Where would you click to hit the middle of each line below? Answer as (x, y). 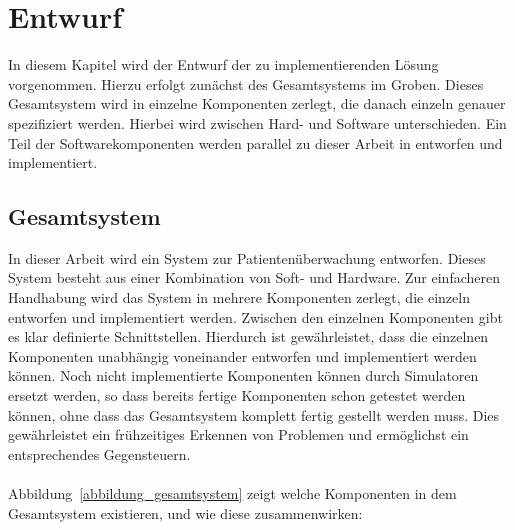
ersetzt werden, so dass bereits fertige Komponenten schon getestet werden (237, 395)
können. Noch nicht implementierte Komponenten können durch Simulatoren (243, 375)
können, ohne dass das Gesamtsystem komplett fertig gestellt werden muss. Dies (254, 414)
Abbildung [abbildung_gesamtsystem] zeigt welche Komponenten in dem (232, 493)
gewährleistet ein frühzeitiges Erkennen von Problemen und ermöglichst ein (238, 434)
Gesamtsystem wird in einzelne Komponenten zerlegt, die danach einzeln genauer (257, 103)
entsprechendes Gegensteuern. (99, 453)
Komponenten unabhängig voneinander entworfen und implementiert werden (242, 355)
